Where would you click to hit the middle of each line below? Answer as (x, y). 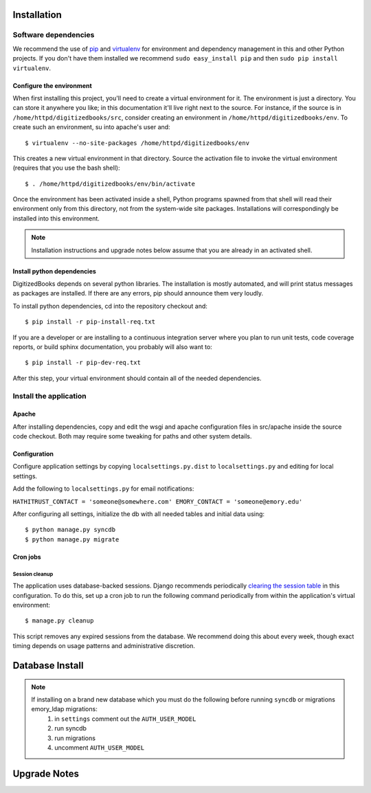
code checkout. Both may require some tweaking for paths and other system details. (132, 436)
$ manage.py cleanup (59, 621)
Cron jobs (27, 557)
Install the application (49, 396)
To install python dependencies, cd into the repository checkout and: (110, 306)
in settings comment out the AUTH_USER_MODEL (125, 719)
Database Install (48, 666)
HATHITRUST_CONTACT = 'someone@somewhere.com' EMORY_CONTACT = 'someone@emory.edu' (158, 501)
